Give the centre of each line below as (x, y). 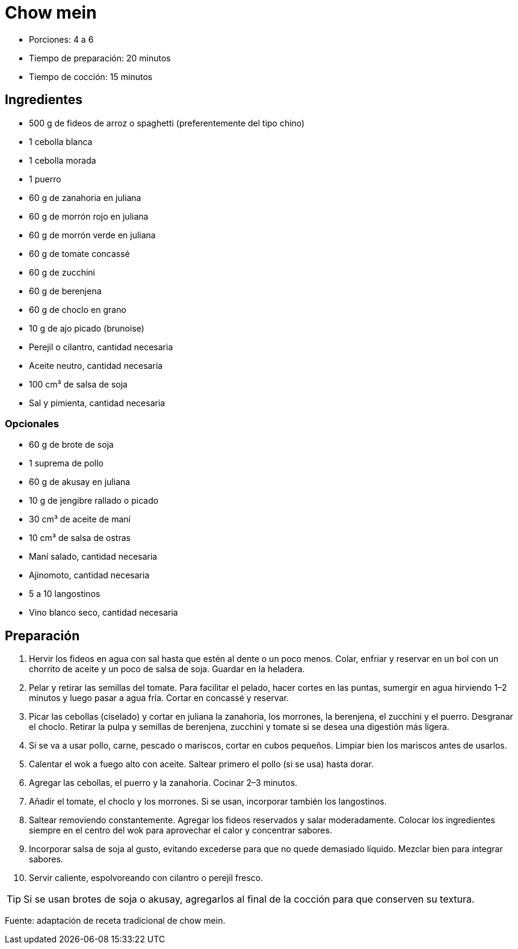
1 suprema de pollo (66, 463)
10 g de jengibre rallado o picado (94, 501)
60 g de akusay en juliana (80, 482)
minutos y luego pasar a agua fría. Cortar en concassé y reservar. (159, 698)
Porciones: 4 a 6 (61, 39)
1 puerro (45, 179)
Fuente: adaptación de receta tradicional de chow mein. (115, 921)
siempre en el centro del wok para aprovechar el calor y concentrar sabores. (180, 830)
